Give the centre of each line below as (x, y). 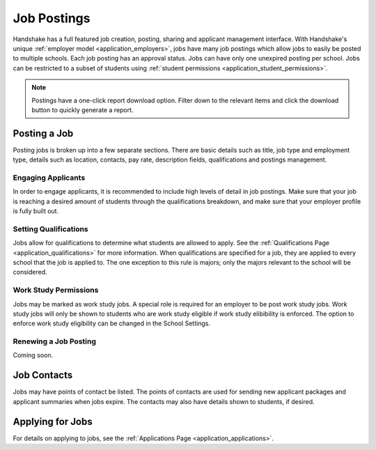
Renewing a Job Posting (55, 341)
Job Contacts (43, 375)
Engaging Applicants (49, 178)
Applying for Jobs (53, 421)
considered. (30, 272)
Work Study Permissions (56, 290)
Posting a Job (43, 133)
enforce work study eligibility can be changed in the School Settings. (111, 323)
